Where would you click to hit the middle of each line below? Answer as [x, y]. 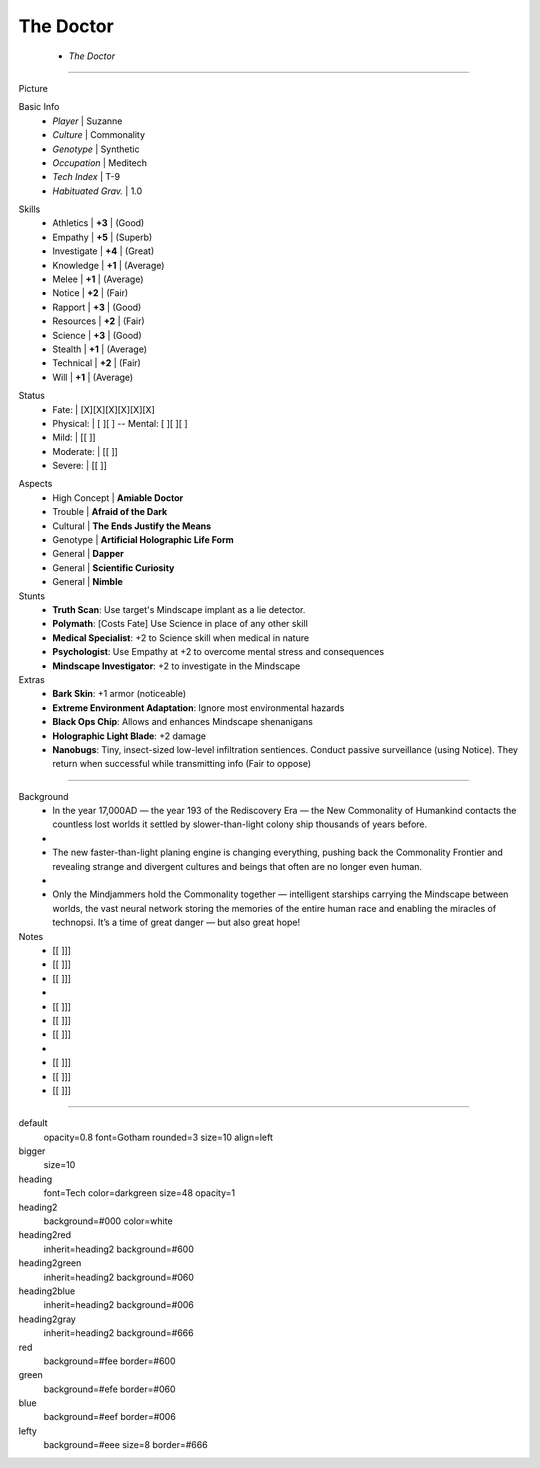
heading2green [50, 1263]
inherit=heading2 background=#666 [118, 1333]
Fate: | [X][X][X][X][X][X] [103, 409]
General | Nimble [88, 582]
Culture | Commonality [98, 135]
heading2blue [47, 1291]
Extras [31, 679]
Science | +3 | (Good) [97, 335]
